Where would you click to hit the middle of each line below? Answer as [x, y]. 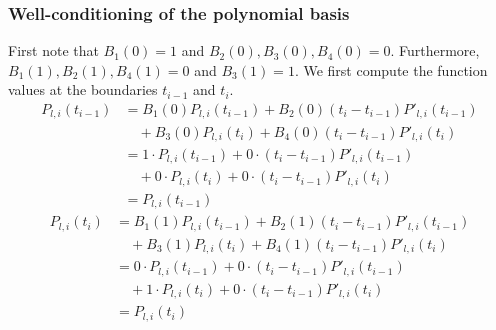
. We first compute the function [391, 69]
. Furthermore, [435, 50]
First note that [53, 50]
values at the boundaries [83, 89]
